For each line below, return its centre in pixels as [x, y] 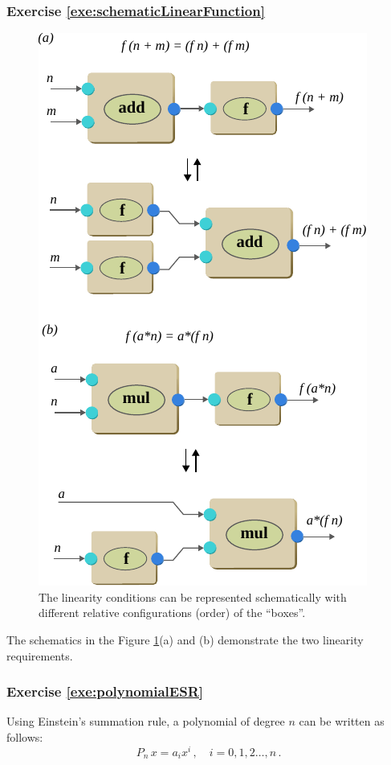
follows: [25, 737]
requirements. [40, 655]
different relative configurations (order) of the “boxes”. [172, 613]
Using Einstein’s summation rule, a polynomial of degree [146, 721]
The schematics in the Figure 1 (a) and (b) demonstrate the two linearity [185, 640]
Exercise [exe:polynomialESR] [105, 691]
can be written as [342, 721]
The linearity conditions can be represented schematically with [193, 596]
